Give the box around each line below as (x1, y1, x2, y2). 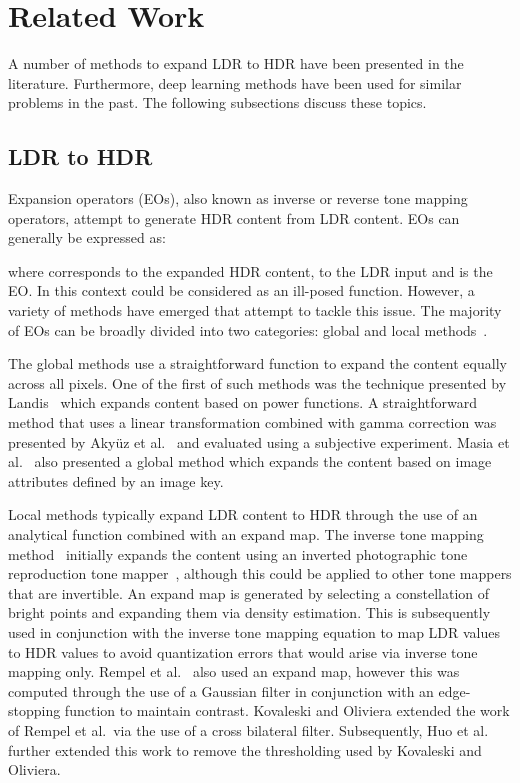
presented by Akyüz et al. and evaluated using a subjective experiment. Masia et (8, 431, 510, 452)
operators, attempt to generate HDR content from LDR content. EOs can (8, 207, 460, 228)
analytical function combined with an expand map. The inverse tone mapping (8, 524, 484, 545)
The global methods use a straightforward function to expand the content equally (8, 353, 507, 374)
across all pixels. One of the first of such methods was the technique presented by (8, 372, 507, 393)
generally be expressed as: (8, 227, 166, 248)
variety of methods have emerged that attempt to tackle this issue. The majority (8, 300, 502, 321)
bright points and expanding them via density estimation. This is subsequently (8, 602, 491, 623)
